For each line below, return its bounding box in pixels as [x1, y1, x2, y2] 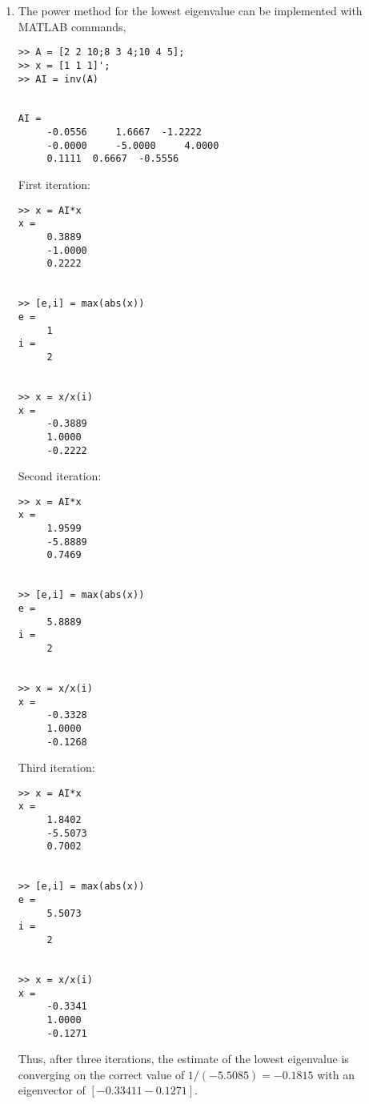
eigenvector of [18, 1082, 86, 1098]
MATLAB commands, [18, 18, 126, 34]
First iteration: [18, 176, 90, 193]
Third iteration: [18, 759, 95, 776]
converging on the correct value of [18, 1066, 185, 1082]
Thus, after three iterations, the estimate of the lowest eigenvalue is [18, 1050, 349, 1067]
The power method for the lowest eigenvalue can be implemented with [18, 2, 363, 18]
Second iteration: [18, 468, 102, 484]
